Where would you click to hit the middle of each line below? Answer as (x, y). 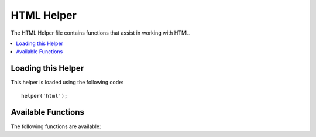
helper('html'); (44, 96)
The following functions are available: (56, 126)
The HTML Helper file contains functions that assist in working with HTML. (101, 33)
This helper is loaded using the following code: (67, 83)
